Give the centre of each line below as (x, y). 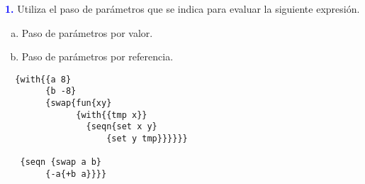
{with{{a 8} (43, 79)
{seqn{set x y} (122, 127)
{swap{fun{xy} (79, 103)
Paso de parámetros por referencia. (97, 56)
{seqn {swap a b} (61, 162)
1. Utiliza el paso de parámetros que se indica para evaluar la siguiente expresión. (182, 9)
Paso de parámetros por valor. (87, 32)
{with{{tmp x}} (112, 115)
